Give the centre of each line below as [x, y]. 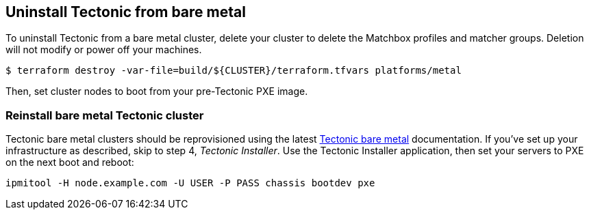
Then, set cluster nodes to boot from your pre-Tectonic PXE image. [157, 91]
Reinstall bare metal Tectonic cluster [105, 115]
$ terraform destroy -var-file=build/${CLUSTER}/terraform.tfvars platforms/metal [234, 71]
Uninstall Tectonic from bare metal [126, 12]
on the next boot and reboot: [70, 162]
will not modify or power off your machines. [104, 50]
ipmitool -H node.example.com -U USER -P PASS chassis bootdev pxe [190, 183]
